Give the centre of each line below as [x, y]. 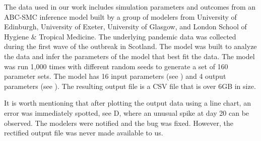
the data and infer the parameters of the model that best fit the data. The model [129, 56]
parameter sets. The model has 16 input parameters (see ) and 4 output [115, 76]
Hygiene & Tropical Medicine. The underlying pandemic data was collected [120, 36]
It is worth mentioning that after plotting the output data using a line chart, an [127, 103]
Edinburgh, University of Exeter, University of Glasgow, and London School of [125, 27]
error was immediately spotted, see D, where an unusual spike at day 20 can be [127, 112]
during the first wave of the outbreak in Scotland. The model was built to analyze [130, 46]
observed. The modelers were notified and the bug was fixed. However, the [119, 123]
